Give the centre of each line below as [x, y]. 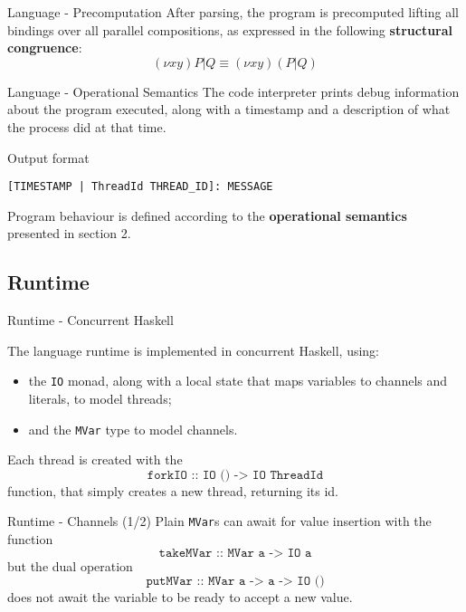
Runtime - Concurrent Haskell [90, 320]
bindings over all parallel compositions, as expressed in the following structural [230, 29]
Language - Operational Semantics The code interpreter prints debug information [233, 91]
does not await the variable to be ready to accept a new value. [180, 597]
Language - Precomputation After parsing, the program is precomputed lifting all [233, 12]
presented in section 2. [69, 233]
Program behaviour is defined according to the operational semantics [207, 215]
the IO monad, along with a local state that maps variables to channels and [238, 381]
